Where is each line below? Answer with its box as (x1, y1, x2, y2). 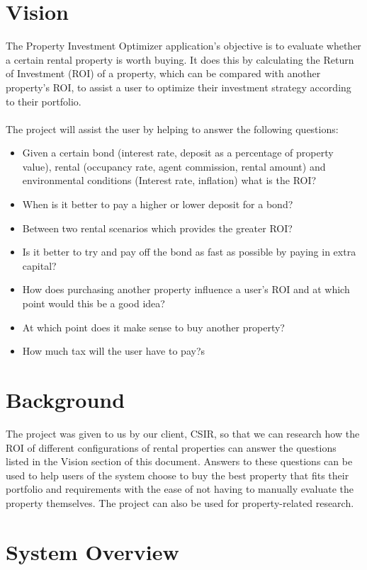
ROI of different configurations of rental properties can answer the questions (6, 440, 337, 455)
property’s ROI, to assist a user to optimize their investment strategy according (6, 79, 351, 94)
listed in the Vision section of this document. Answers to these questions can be (6, 454, 353, 469)
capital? (22, 258, 57, 273)
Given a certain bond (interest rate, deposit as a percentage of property (22, 145, 334, 160)
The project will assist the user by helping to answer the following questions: (6, 121, 339, 136)
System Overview (6, 537, 179, 566)
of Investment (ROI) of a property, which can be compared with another (6, 66, 321, 81)
